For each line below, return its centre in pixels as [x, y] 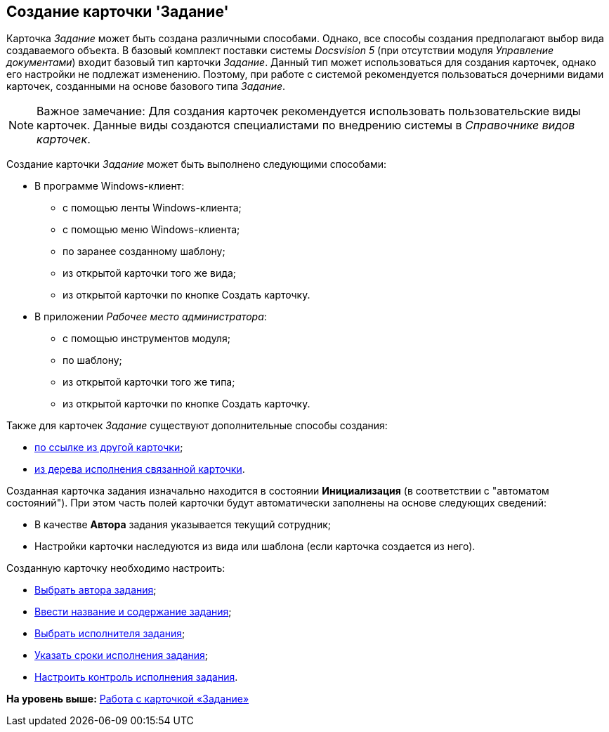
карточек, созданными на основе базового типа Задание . [146, 86]
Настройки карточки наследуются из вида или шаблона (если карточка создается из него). [255, 547]
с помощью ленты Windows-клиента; [152, 208]
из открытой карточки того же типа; [149, 382]
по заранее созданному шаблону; [144, 251]
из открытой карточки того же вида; [149, 273]
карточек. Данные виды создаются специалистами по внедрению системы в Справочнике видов [306, 125]
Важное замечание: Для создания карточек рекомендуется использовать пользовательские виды [309, 111]
